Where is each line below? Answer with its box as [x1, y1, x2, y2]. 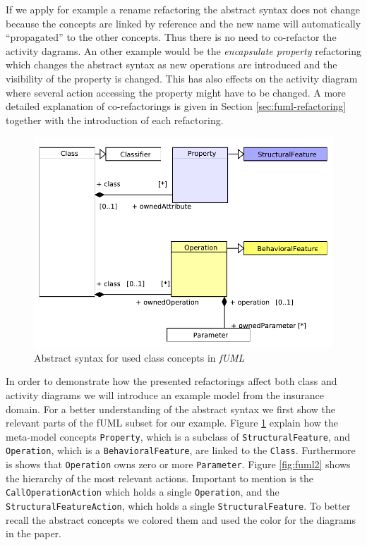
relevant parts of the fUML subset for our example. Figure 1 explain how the [6, 415, 339, 430]
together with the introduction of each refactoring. [6, 112, 224, 127]
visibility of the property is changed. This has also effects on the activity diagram [6, 71, 358, 85]
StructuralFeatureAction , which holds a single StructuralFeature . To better [6, 498, 351, 513]
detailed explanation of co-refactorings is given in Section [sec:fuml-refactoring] [6, 99, 347, 114]
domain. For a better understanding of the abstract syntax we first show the [6, 401, 336, 416]
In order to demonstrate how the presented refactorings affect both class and [6, 374, 337, 388]
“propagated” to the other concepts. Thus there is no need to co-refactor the [6, 30, 337, 44]
